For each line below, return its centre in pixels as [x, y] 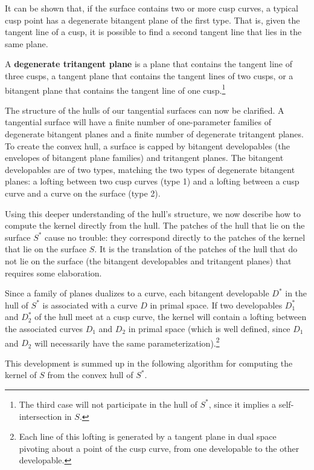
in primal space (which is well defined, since [209, 328]
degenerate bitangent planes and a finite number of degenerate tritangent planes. [154, 134]
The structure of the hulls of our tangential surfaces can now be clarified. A [145, 110]
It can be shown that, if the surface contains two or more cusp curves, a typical [152, 8]
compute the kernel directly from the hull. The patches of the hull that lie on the [155, 225]
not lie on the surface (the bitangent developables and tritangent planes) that [148, 260]
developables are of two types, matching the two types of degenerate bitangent [150, 169]
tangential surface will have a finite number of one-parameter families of [138, 122]
